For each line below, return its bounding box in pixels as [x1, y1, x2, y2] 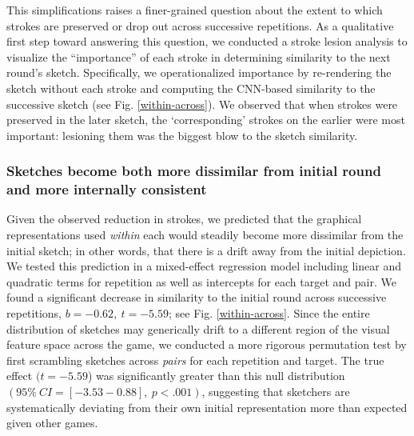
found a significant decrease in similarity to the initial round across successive [6, 289, 387, 306]
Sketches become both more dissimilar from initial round [6, 161, 381, 181]
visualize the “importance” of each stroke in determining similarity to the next [6, 48, 391, 65]
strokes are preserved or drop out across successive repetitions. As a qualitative [6, 17, 394, 34]
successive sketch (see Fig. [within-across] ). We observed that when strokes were [6, 95, 398, 112]
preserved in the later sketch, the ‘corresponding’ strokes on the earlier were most [6, 111, 405, 128]
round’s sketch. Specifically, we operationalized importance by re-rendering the [6, 64, 392, 81]
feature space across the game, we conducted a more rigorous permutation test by [6, 336, 407, 353]
